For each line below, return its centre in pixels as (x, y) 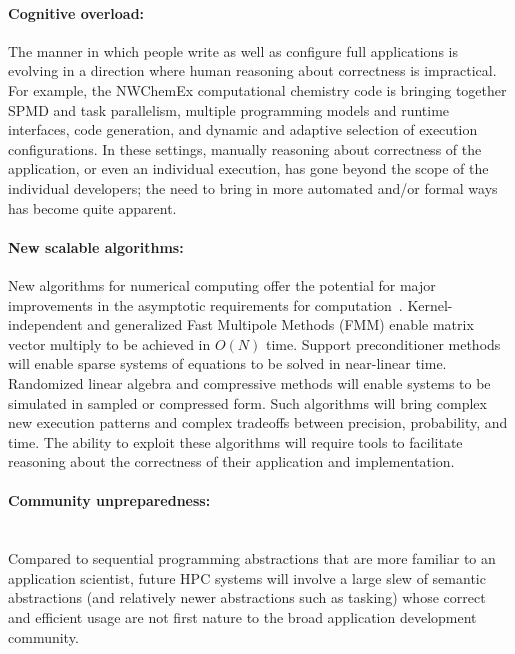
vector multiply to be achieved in (109, 343)
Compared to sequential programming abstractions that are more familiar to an (252, 558)
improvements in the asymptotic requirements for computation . (205, 304)
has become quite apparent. (92, 207)
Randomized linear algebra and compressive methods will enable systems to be (249, 382)
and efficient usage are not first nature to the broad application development (242, 617)
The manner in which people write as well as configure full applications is (233, 50)
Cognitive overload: (76, 12)
